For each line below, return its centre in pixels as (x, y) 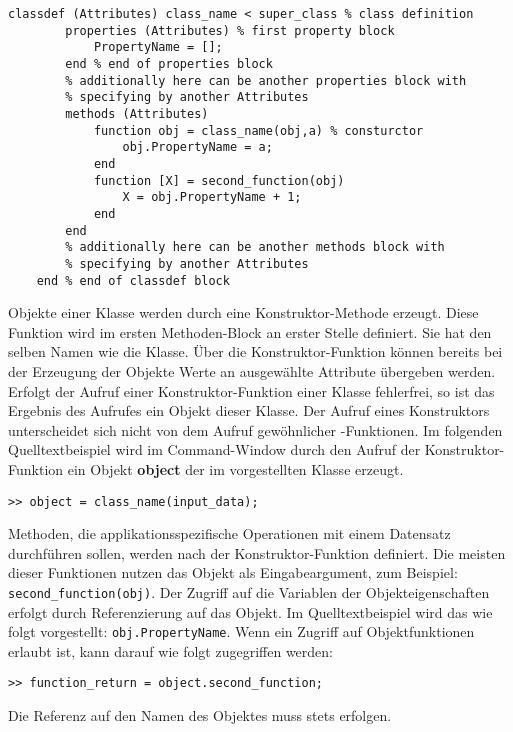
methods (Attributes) (137, 113)
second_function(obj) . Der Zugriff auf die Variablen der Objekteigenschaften (249, 591)
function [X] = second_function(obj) (219, 180)
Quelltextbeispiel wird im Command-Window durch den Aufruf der (214, 449)
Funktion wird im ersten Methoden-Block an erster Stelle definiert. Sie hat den (250, 331)
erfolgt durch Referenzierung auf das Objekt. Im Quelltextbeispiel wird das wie (250, 611)
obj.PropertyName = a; (197, 147)
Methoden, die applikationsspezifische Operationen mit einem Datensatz (229, 533)
